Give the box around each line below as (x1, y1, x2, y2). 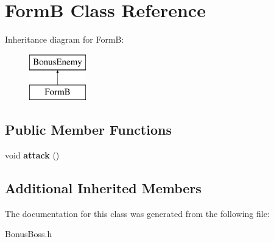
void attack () (5, 149, 60, 162)
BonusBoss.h (5, 227, 52, 240)
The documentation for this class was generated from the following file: (5, 207, 270, 219)
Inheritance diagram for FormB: (5, 33, 124, 46)
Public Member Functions (5, 120, 172, 139)
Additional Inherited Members (5, 179, 202, 198)
